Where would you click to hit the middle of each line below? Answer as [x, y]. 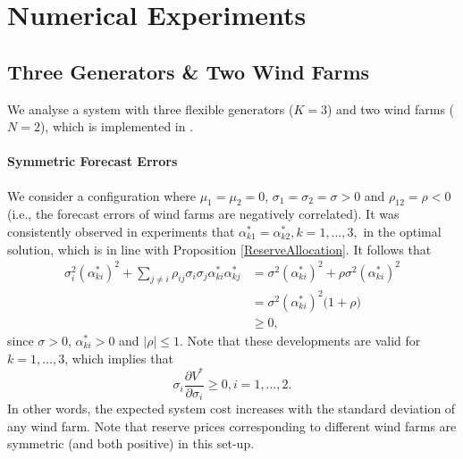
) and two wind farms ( [391, 108]
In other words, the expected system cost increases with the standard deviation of [231, 409]
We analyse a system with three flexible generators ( [151, 108]
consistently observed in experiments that [121, 231]
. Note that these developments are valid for [300, 341]
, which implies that [119, 358]
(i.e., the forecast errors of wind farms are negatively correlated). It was [203, 214]
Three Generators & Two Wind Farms [189, 71]
